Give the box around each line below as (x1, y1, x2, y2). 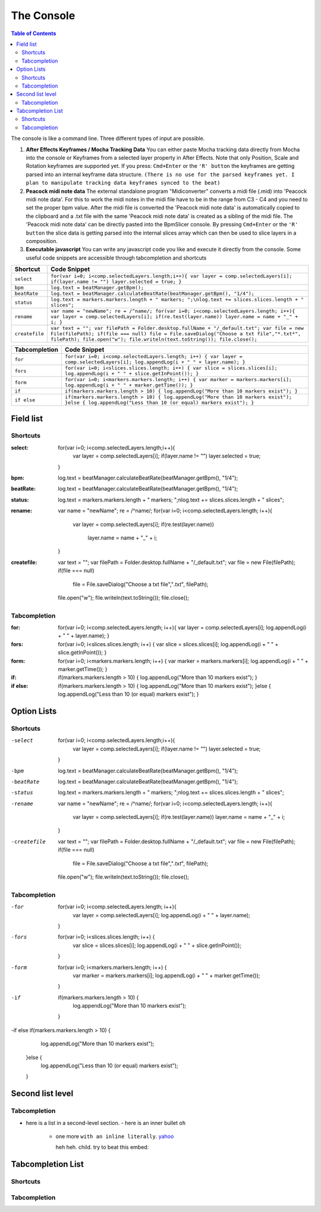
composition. (26, 237, 58, 244)
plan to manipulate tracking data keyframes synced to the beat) (26, 179, 221, 186)
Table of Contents (11, 30, 56, 37)
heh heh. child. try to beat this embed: (55, 1144, 149, 1151)
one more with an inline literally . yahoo (55, 1132, 174, 1140)
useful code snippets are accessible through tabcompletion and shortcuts (26, 254, 207, 261)
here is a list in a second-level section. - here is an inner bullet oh (26, 1119, 186, 1126)
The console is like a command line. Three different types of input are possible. (11, 135, 205, 142)
